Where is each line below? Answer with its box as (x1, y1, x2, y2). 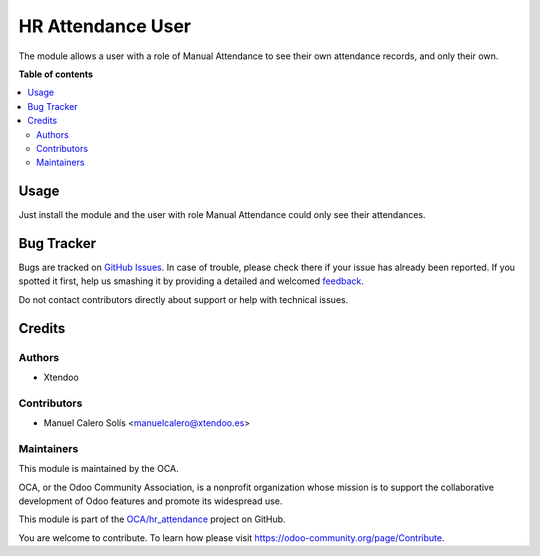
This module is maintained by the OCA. (18, 463, 179, 475)
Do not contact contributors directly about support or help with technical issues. (18, 293, 349, 305)
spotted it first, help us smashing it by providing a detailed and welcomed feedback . (18, 275, 365, 287)
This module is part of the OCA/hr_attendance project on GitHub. (18, 513, 286, 525)
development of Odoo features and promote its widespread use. (18, 495, 283, 507)
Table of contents (18, 68, 94, 80)
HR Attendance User (18, 15, 192, 37)
